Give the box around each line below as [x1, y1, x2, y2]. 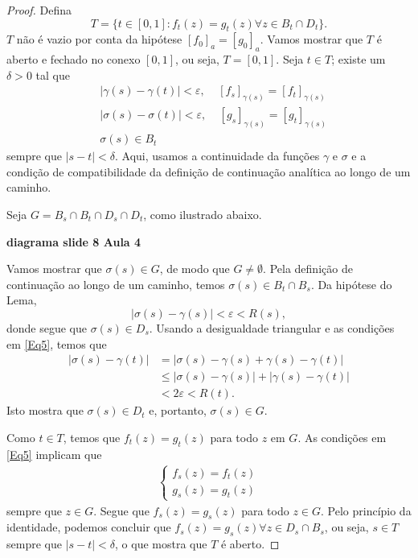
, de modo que [159, 260, 230, 277]
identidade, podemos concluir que [6, 519, 171, 535]
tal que [35, 66, 70, 83]
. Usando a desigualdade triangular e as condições [149, 319, 395, 336]
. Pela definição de [263, 260, 353, 277]
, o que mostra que [115, 535, 207, 552]
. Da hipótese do [310, 275, 392, 292]
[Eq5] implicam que [6, 445, 102, 462]
